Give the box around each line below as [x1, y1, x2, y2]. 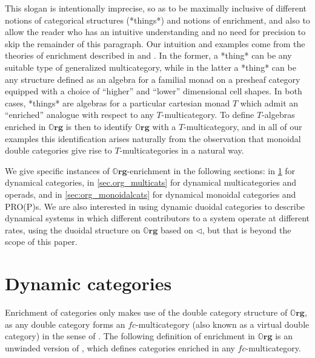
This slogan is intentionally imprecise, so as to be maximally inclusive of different [5, 2, 307, 14]
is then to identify [65, 120, 133, 132]
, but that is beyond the [202, 223, 291, 236]
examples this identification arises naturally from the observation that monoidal [5, 132, 301, 145]
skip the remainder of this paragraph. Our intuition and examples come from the [5, 37, 305, 50]
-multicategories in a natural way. [119, 144, 244, 157]
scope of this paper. [5, 235, 78, 248]
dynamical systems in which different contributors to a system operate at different [5, 212, 310, 224]
